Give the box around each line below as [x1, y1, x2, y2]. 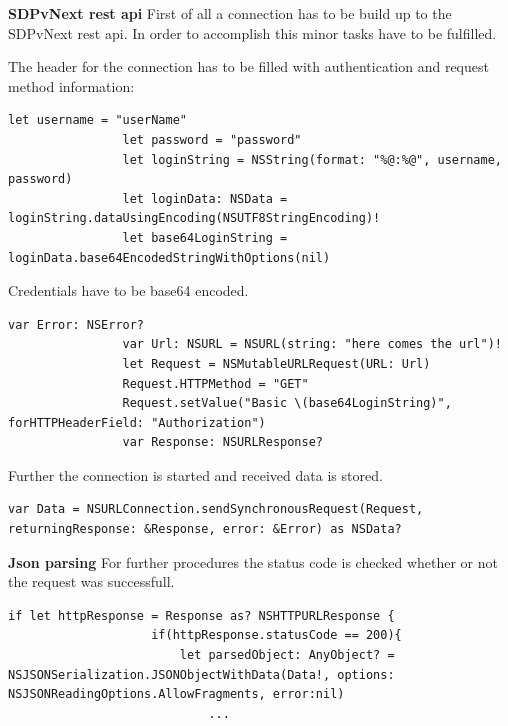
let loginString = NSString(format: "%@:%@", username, [122, 152, 502, 167]
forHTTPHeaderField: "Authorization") [8, 415, 266, 430]
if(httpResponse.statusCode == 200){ [151, 628, 402, 643]
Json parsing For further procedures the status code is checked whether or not [8, 551, 498, 572]
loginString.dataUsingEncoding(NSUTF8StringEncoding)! [8, 211, 381, 226]
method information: [8, 75, 135, 96]
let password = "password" [122, 132, 302, 147]
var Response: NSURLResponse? [122, 435, 323, 450]
